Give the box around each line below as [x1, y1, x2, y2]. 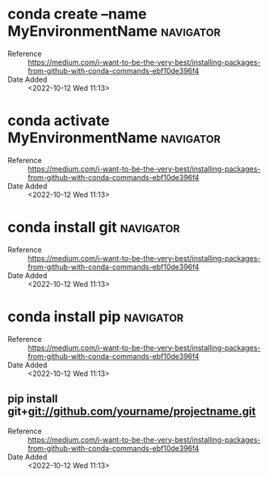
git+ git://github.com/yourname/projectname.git [7, 405, 256, 419]
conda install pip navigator [7, 308, 184, 326]
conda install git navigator [7, 218, 180, 237]
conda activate [7, 112, 110, 130]
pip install [7, 392, 58, 406]
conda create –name [7, 5, 147, 23]
